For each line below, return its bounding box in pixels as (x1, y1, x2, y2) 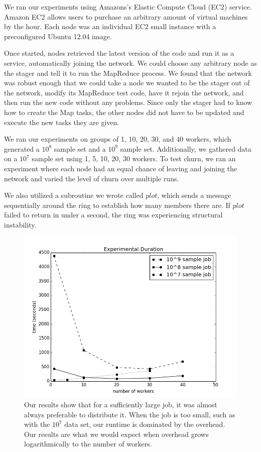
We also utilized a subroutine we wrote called (4, 190, 144, 200)
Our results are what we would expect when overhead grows (24, 428, 209, 439)
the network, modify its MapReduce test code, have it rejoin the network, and (4, 87, 244, 97)
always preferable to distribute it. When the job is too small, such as (24, 409, 235, 419)
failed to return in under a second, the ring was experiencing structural (4, 209, 223, 220)
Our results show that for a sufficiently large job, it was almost (24, 399, 217, 409)
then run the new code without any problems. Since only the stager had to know (4, 97, 252, 107)
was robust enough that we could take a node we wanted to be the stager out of (4, 77, 250, 88)
